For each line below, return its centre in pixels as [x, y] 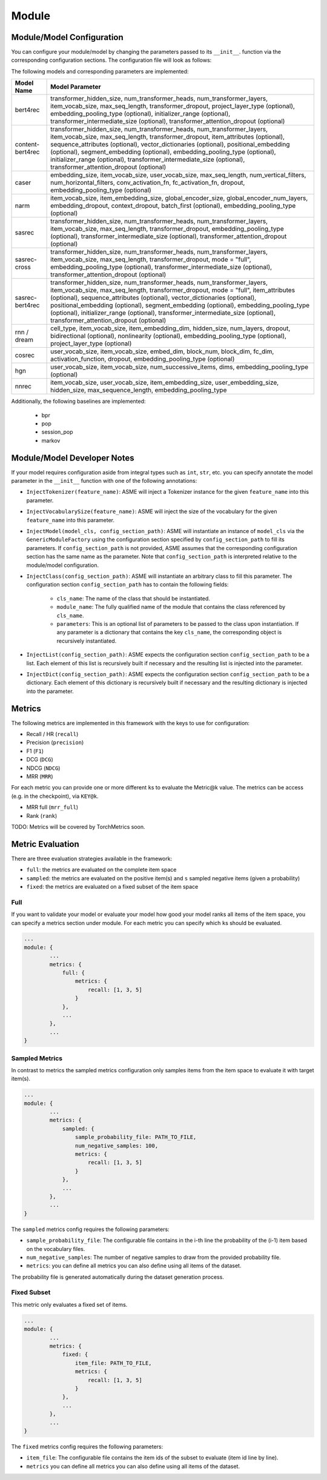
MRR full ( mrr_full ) [52, 807]
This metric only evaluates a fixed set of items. [69, 1304]
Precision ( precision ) [55, 743]
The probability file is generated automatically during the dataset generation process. [117, 1277]
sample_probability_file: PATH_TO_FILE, [136, 1137]
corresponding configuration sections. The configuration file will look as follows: [111, 60]
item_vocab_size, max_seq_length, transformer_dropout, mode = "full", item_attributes [173, 290]
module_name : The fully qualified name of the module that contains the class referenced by [171, 607]
